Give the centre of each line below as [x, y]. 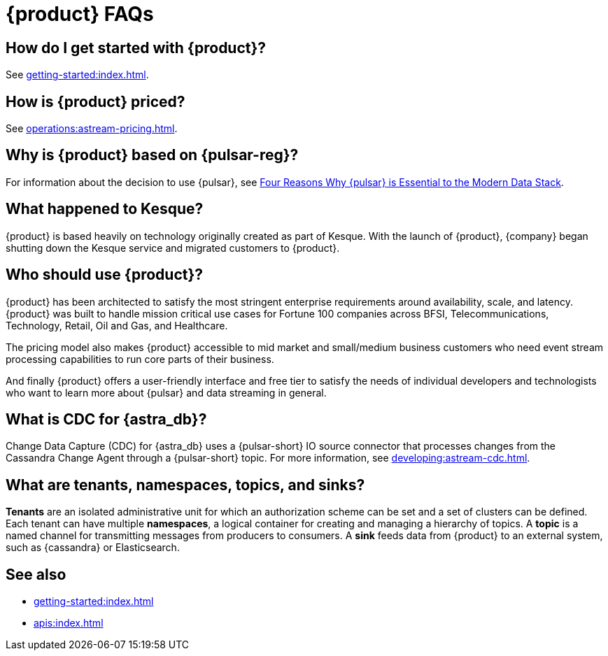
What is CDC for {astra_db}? [106, 419]
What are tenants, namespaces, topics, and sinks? [185, 485]
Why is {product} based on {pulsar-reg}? [152, 155]
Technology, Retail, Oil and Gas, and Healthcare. [117, 325]
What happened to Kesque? [105, 209]
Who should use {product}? [105, 275]
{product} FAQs [80, 14]
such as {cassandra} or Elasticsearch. [93, 548]
